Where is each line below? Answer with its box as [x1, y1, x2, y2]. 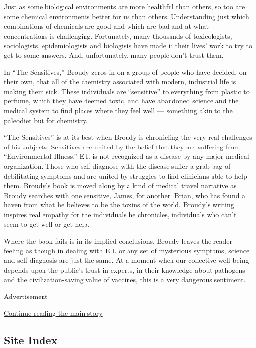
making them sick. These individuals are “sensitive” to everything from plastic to [4, 86, 250, 96]
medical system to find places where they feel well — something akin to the [4, 105, 233, 115]
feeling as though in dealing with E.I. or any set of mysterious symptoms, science [4, 245, 250, 255]
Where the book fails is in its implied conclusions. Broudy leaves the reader [4, 236, 233, 246]
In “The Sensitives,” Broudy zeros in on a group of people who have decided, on [4, 66, 247, 77]
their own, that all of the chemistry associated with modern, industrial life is [4, 76, 236, 87]
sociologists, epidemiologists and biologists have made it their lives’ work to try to [4, 40, 252, 50]
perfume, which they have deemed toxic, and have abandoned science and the [4, 96, 239, 106]
